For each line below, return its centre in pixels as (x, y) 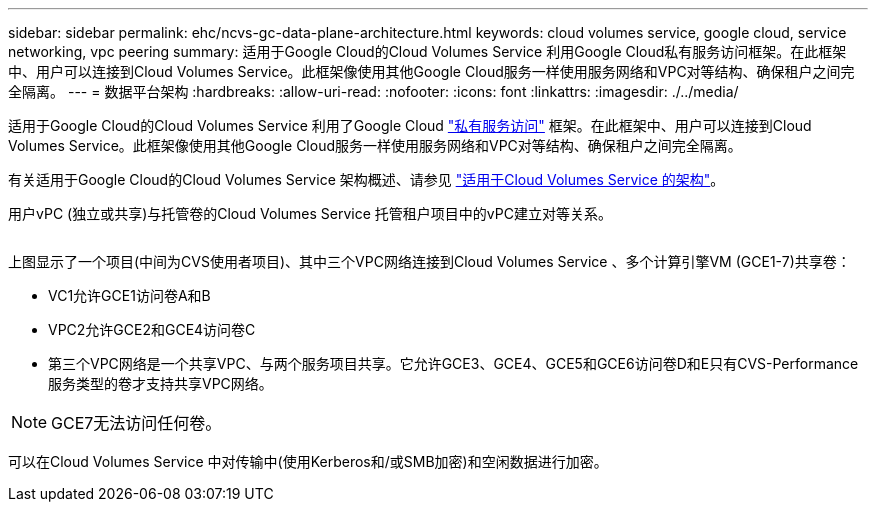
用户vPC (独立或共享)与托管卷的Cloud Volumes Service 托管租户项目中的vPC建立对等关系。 (310, 213)
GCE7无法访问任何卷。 (136, 423)
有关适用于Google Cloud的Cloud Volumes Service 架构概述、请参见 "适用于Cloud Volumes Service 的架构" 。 (366, 179)
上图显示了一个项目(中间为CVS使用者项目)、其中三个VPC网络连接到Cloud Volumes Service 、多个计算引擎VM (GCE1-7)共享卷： (429, 261)
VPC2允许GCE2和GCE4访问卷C (152, 329)
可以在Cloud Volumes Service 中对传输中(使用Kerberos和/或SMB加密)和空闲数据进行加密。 (308, 461)
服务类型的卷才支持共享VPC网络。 (160, 383)
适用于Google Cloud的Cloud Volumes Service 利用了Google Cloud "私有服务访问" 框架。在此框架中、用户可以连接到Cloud (410, 125)
